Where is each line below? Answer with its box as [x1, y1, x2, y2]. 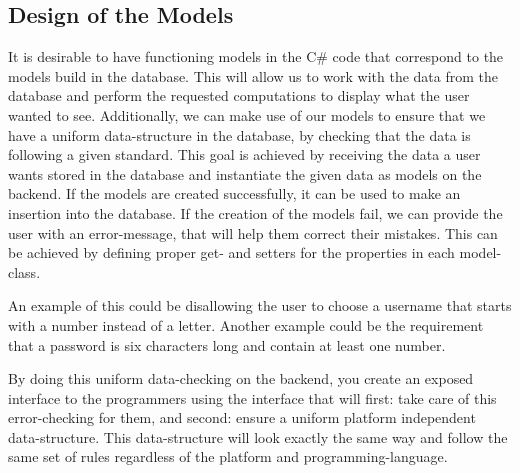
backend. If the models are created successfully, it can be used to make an [8, 183, 461, 204]
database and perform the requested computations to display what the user [8, 85, 470, 106]
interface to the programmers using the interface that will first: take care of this [8, 387, 497, 408]
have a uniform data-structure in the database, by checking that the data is [8, 124, 471, 145]
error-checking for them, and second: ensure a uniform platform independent [8, 407, 476, 428]
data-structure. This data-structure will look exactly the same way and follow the [8, 426, 508, 447]
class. [8, 261, 41, 282]
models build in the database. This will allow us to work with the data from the [8, 65, 498, 86]
